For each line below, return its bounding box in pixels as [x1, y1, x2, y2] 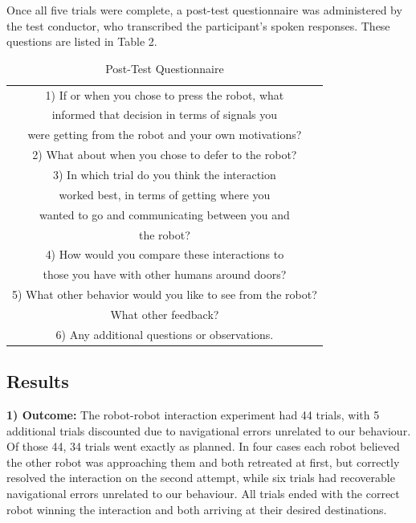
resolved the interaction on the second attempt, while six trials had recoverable [6, 469, 395, 486]
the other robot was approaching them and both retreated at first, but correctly [6, 453, 400, 470]
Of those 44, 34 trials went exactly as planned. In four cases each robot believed [6, 438, 400, 455]
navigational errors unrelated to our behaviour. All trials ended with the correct [6, 485, 400, 502]
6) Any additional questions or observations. [55, 325, 274, 342]
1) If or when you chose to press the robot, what [45, 86, 284, 103]
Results [6, 369, 69, 394]
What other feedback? [110, 305, 219, 322]
